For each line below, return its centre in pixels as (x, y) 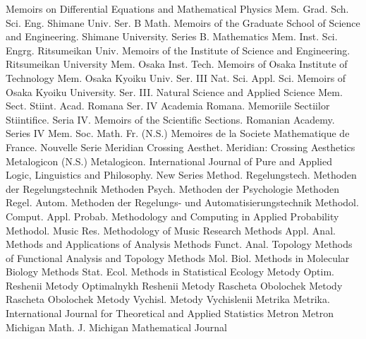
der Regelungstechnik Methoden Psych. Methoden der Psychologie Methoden (173, 188)
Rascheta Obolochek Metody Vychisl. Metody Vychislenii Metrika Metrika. (168, 299)
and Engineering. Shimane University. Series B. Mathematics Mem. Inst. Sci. (172, 36)
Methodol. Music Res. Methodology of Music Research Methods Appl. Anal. (171, 230)
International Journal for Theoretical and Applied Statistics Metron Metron (170, 313)
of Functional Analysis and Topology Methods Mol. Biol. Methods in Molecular (178, 257)
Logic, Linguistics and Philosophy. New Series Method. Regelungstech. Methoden (181, 175)
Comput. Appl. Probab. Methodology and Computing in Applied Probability (172, 216)
